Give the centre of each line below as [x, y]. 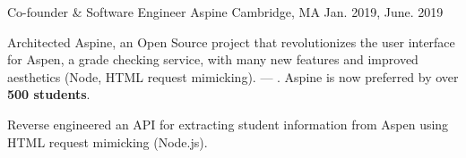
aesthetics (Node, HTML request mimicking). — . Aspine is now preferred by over [233, 76]
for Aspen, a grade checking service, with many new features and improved [213, 59]
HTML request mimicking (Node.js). [108, 141]
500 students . [49, 94]
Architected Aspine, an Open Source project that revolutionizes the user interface [231, 42]
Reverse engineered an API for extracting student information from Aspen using [228, 124]
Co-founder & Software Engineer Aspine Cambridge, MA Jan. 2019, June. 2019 [225, 12]
